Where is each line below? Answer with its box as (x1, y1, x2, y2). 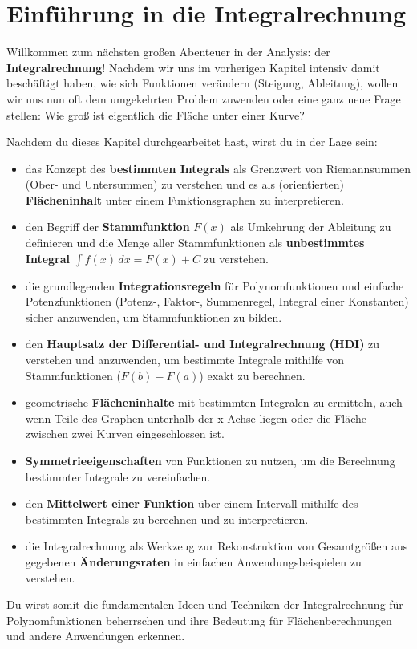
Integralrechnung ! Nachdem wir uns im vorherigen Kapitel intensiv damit (6, 59, 380, 75)
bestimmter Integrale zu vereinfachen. (25, 468, 211, 485)
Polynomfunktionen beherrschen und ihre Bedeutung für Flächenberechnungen (6, 611, 392, 628)
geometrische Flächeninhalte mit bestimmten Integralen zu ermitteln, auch (25, 394, 403, 411)
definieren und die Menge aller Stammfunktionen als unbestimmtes (25, 234, 365, 251)
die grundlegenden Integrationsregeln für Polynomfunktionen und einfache (25, 277, 404, 294)
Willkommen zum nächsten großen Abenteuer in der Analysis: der (6, 43, 330, 60)
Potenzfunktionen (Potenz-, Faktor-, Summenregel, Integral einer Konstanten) (25, 293, 409, 310)
